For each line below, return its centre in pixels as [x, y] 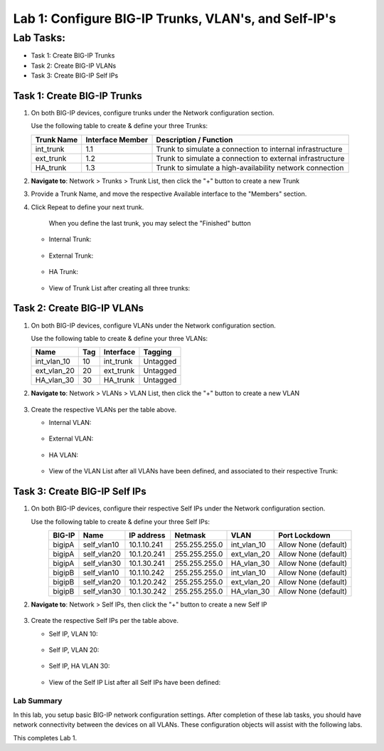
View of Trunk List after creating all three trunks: [119, 288]
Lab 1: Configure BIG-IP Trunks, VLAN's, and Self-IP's [175, 19]
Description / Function [194, 140]
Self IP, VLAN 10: [74, 634]
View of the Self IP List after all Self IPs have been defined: [135, 682]
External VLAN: [71, 438]
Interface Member [117, 140]
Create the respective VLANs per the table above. [104, 409]
